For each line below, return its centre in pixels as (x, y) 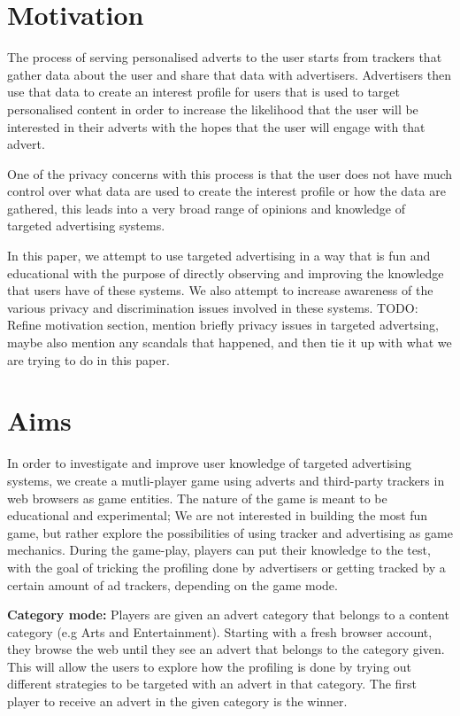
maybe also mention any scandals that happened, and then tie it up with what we (230, 342)
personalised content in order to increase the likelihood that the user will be (213, 109)
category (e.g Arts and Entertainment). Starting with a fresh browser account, (220, 631)
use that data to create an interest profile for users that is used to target (203, 92)
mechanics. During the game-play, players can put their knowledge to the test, (219, 550)
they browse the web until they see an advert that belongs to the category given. (226, 649)
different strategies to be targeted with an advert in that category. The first (212, 684)
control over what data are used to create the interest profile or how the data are (226, 191)
